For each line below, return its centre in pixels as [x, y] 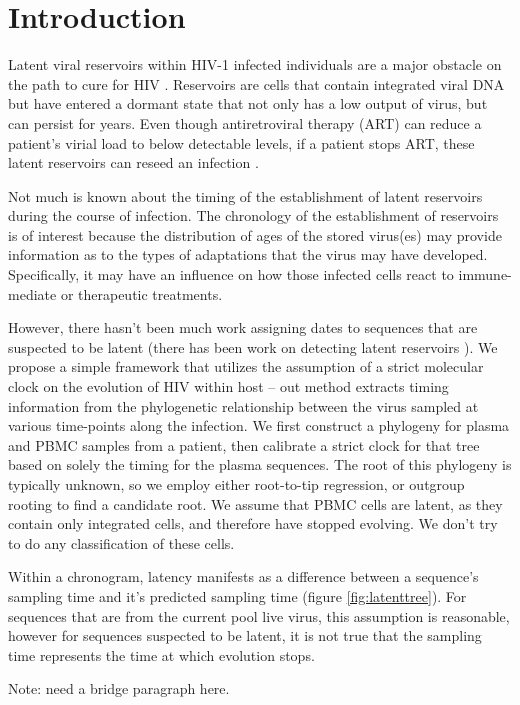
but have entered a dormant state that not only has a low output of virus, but [248, 103]
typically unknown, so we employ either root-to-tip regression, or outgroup [236, 484]
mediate [32, 293]
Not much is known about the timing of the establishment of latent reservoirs [245, 195]
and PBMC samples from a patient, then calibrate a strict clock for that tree [244, 444]
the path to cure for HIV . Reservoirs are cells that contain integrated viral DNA [256, 83]
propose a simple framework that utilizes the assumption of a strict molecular [246, 366]
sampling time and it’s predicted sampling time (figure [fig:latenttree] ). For [237, 595]
